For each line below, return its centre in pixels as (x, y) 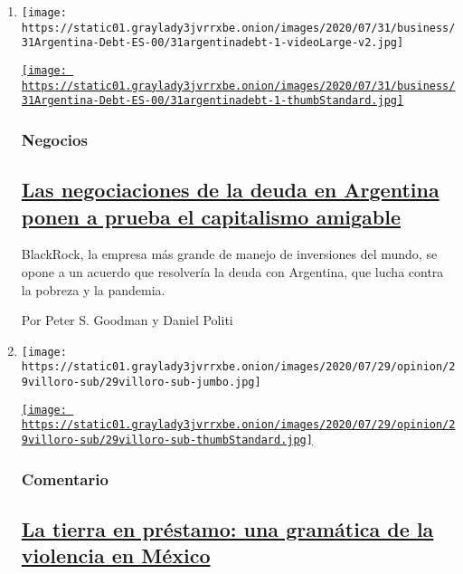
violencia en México (116, 555)
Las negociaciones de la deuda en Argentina (230, 190)
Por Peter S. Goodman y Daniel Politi (127, 320)
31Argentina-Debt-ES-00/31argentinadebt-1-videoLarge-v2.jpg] (213, 43)
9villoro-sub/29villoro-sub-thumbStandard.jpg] (167, 440)
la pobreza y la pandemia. (93, 289)
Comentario (65, 478)
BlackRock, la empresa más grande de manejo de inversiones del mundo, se (229, 254)
